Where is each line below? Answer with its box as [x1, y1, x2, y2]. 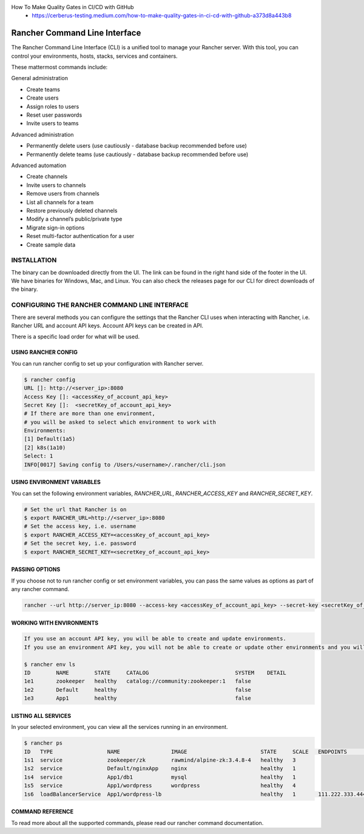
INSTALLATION [11, 256, 57, 264]
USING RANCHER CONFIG [11, 349, 78, 356]
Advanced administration [11, 131, 74, 138]
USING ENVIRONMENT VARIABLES [11, 479, 101, 486]
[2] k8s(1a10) [24, 444, 66, 451]
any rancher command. [11, 585, 70, 592]
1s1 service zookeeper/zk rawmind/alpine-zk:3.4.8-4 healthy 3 [24, 756, 297, 764]
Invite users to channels [26, 181, 86, 188]
